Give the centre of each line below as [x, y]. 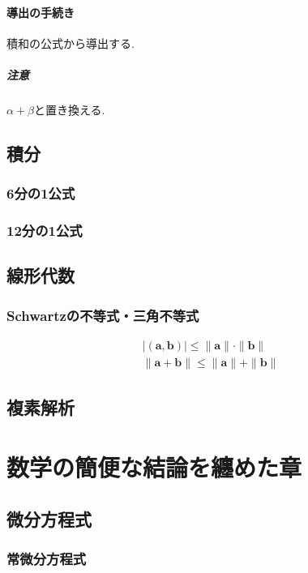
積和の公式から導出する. [71, 43]
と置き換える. [70, 109]
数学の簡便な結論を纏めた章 [154, 467]
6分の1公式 [41, 193]
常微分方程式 [47, 558]
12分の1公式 [45, 231]
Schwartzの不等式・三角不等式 [103, 315]
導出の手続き [41, 12]
